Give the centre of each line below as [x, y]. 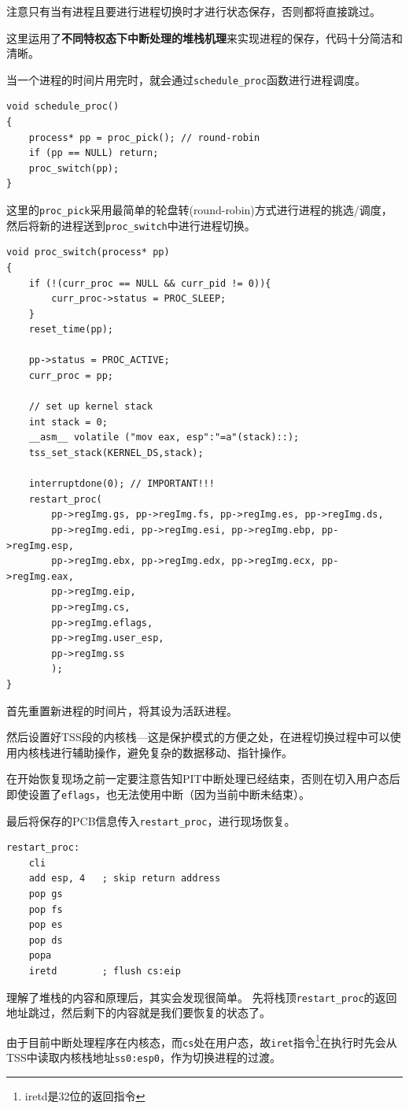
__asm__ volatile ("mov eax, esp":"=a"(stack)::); [164, 438]
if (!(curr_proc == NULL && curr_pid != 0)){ [150, 283]
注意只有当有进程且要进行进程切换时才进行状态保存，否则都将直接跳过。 [193, 11]
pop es [46, 925]
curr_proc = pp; [71, 376]
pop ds [46, 940]
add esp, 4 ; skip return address [125, 879]
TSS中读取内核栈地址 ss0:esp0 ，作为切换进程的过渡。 [144, 1057]
